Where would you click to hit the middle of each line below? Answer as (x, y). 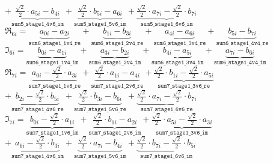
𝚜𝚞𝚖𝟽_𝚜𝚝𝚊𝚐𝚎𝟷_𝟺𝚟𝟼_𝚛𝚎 (37, 110)
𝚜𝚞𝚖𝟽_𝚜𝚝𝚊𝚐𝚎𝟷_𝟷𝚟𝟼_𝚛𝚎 (55, 86)
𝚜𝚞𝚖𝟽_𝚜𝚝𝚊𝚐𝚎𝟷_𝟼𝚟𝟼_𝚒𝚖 (166, 156)
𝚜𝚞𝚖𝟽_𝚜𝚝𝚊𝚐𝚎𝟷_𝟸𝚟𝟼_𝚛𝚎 (117, 86)
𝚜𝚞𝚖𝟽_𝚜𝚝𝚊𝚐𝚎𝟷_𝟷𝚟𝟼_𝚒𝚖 (52, 133)
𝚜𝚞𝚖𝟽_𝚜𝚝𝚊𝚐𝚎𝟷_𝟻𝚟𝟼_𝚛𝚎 (100, 110)
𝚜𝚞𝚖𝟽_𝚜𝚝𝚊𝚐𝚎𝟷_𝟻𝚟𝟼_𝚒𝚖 (100, 156)
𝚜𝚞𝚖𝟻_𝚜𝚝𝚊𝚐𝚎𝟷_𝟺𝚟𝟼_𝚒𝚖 (37, 24)
